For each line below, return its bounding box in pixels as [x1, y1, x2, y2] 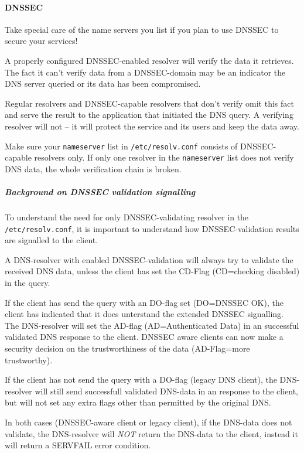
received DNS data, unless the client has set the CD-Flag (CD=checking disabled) [5, 265, 300, 277]
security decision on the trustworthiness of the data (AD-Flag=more [5, 342, 250, 355]
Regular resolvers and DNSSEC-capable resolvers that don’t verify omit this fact [5, 97, 294, 109]
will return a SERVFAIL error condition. [5, 439, 151, 451]
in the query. [5, 277, 50, 289]
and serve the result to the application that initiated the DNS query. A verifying [5, 108, 293, 121]
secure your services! [5, 35, 78, 47]
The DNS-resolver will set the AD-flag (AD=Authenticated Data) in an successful [5, 319, 299, 331]
